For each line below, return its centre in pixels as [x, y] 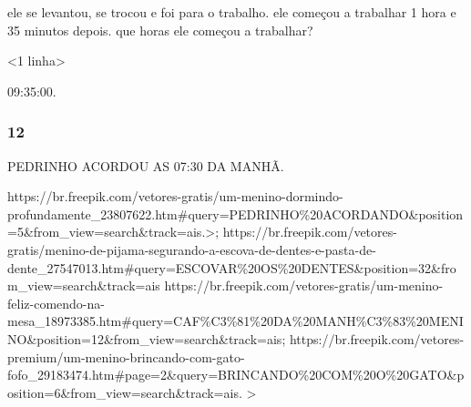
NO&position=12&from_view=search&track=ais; [147, 338]
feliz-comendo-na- [56, 303]
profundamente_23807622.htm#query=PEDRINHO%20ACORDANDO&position [235, 214]
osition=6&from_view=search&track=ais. [125, 392]
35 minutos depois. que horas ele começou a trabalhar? [160, 30]
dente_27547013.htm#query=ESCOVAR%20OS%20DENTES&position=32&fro [232, 267]
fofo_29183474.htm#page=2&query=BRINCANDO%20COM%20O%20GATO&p [236, 375]
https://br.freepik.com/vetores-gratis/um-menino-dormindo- [175, 196]
